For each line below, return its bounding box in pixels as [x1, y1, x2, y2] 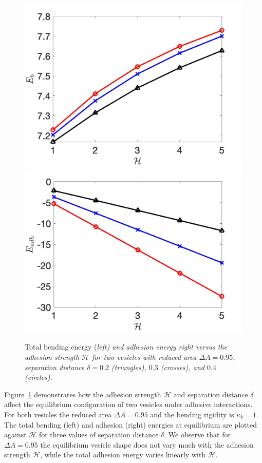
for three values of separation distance [39, 429, 159, 440]
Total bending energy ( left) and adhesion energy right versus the [25, 341, 227, 352]
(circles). [25, 372, 52, 382]
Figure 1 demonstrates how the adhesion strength [4, 389, 161, 399]
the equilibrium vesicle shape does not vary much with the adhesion [40, 439, 254, 450]
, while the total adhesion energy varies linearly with [40, 449, 206, 460]
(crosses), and [160, 361, 205, 372]
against [4, 429, 27, 440]
